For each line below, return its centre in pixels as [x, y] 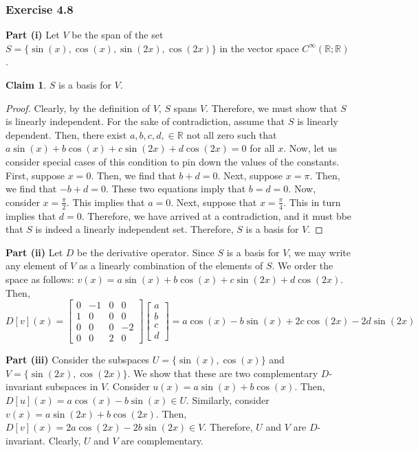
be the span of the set [118, 35]
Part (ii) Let [34, 252]
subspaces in [72, 386]
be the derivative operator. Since [146, 252]
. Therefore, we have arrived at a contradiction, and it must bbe [217, 215]
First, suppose [35, 175]
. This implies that [106, 202]
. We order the [302, 265]
